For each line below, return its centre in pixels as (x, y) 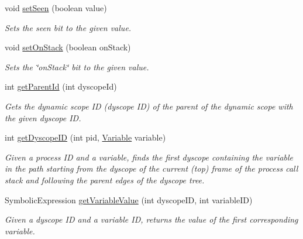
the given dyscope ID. (43, 117)
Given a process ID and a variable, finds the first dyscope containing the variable (149, 157)
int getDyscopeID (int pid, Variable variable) (85, 137)
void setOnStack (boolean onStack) (68, 47)
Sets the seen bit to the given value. (68, 27)
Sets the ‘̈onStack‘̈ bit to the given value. (77, 66)
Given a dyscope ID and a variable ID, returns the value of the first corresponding (151, 219)
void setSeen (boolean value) (56, 8)
